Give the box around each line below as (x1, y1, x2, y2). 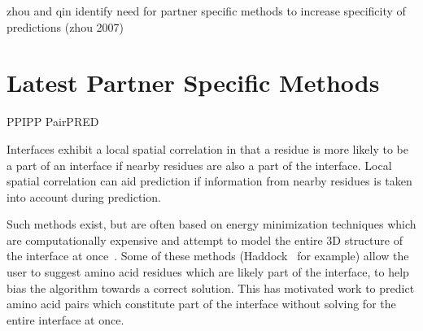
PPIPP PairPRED (7, 113, 99, 130)
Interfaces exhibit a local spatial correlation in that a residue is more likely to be (7, 140, 408, 157)
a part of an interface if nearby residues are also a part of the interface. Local (7, 156, 392, 173)
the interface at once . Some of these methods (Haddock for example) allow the (7, 247, 409, 264)
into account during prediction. (7, 188, 161, 205)
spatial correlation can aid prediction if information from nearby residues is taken (7, 172, 412, 189)
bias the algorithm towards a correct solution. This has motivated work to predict (7, 279, 415, 296)
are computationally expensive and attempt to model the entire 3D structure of (7, 231, 403, 248)
